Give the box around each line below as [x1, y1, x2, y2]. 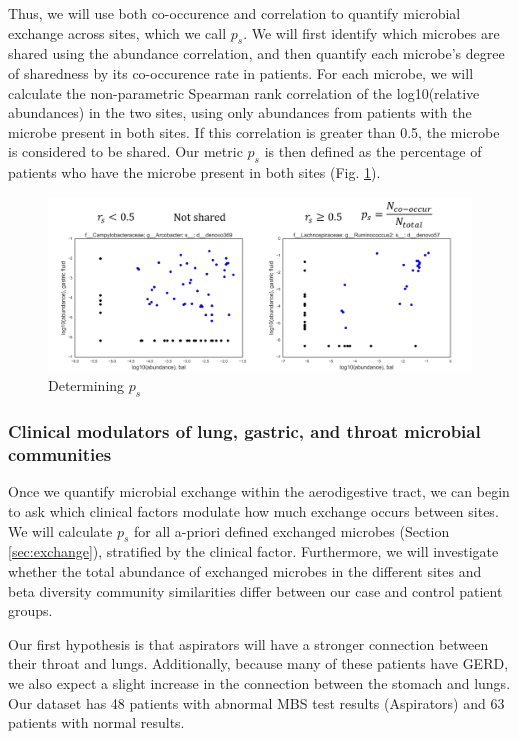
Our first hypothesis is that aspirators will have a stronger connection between [8, 633, 489, 654]
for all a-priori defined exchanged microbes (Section [133, 520, 450, 541]
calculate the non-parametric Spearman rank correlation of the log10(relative [8, 82, 480, 103]
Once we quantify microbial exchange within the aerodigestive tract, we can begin [8, 481, 510, 502]
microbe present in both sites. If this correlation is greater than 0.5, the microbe [8, 121, 500, 142]
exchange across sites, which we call [8, 22, 227, 43]
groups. [8, 600, 53, 621]
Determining [48, 375, 125, 396]
